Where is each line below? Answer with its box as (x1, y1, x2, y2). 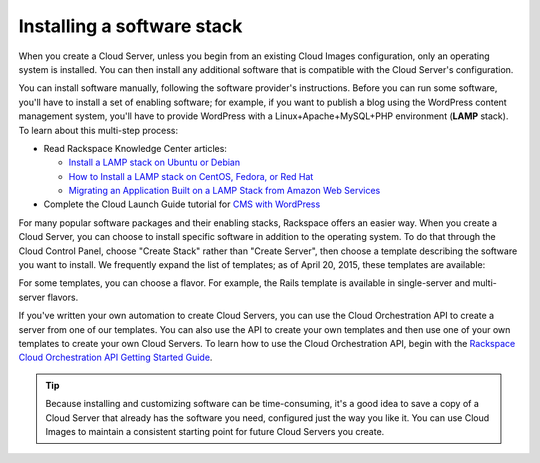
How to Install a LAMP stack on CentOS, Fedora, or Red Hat (68, 170, 314, 182)
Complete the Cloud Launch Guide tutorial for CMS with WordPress (43, 198, 321, 210)
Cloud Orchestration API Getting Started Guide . (18, 351, 213, 364)
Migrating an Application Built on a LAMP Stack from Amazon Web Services (68, 185, 381, 197)
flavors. (47, 291, 79, 303)
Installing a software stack (18, 15, 243, 37)
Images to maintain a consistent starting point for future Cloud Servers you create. (45, 425, 385, 437)
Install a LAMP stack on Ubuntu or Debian (68, 156, 240, 169)
